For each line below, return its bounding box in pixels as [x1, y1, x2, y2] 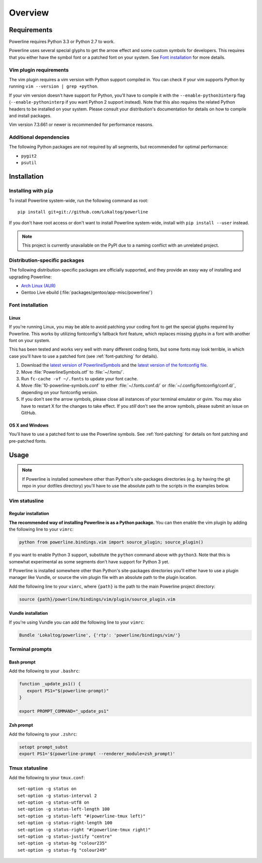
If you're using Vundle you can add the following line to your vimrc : [9, 619, 145, 625]
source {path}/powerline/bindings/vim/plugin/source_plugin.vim [19, 596, 176, 602]
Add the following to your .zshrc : [9, 731, 78, 737]
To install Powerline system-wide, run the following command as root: [9, 198, 148, 204]
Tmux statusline [9, 764, 48, 771]
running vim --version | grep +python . [9, 83, 99, 90]
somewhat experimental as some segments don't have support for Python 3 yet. [9, 558, 170, 564]
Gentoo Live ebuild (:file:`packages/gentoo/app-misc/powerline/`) [21, 289, 153, 295]
